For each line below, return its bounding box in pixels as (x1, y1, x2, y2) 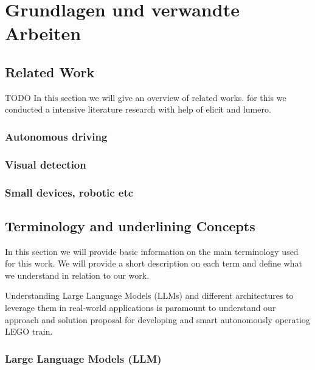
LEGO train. (5, 325, 53, 338)
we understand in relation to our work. (5, 268, 150, 281)
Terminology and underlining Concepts (5, 216, 255, 235)
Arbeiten (5, 21, 81, 46)
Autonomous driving (5, 128, 108, 144)
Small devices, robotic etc (5, 184, 134, 200)
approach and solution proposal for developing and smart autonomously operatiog (5, 313, 310, 326)
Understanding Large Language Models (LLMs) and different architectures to (5, 289, 294, 302)
